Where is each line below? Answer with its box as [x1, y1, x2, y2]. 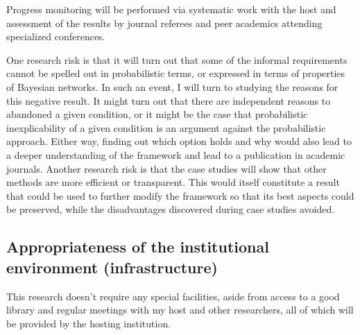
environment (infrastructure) [6, 256, 218, 277]
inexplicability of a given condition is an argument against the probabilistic [6, 120, 326, 135]
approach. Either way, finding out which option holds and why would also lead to [6, 134, 352, 148]
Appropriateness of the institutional [6, 236, 269, 257]
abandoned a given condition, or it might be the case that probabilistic [6, 107, 308, 121]
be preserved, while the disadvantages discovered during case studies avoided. [6, 202, 335, 216]
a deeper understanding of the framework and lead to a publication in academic [6, 147, 345, 162]
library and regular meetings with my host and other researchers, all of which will [6, 302, 354, 317]
